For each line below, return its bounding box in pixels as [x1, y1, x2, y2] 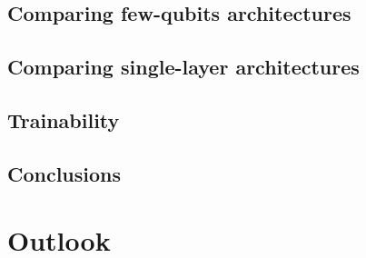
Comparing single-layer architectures [7, 53, 360, 81]
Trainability [7, 105, 120, 134]
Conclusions [7, 159, 122, 187]
